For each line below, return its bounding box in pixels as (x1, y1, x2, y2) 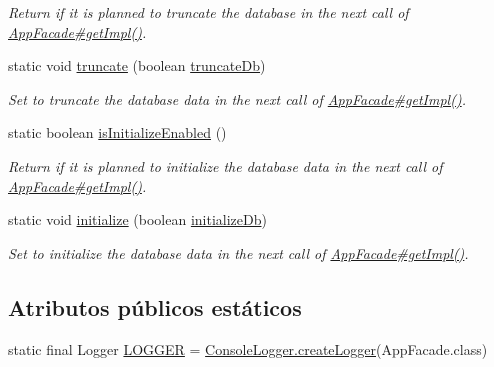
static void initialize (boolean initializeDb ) (8, 209, 267, 230)
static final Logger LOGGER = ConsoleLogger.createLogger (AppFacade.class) (8, 338, 488, 359)
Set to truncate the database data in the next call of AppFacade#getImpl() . (8, 88, 466, 109)
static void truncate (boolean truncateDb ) (8, 55, 266, 76)
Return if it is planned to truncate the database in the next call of (8, 2, 409, 22)
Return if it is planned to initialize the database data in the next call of (8, 155, 443, 176)
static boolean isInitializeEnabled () (8, 122, 227, 143)
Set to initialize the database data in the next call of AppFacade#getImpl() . (8, 242, 469, 263)
